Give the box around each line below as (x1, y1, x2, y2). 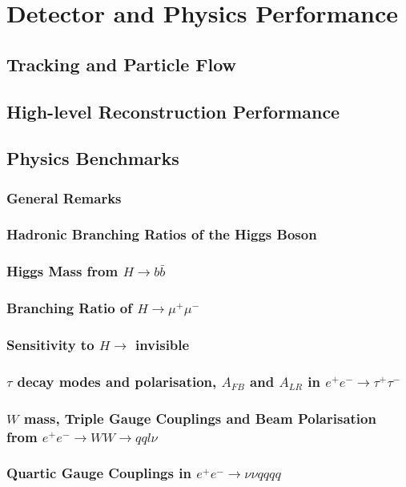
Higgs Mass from (6, 261, 119, 281)
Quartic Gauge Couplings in (6, 463, 191, 483)
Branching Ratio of (6, 298, 132, 318)
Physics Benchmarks (6, 146, 179, 171)
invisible (135, 335, 190, 355)
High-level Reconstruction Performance (6, 99, 340, 123)
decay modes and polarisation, (17, 371, 217, 391)
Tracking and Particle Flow (6, 51, 237, 76)
